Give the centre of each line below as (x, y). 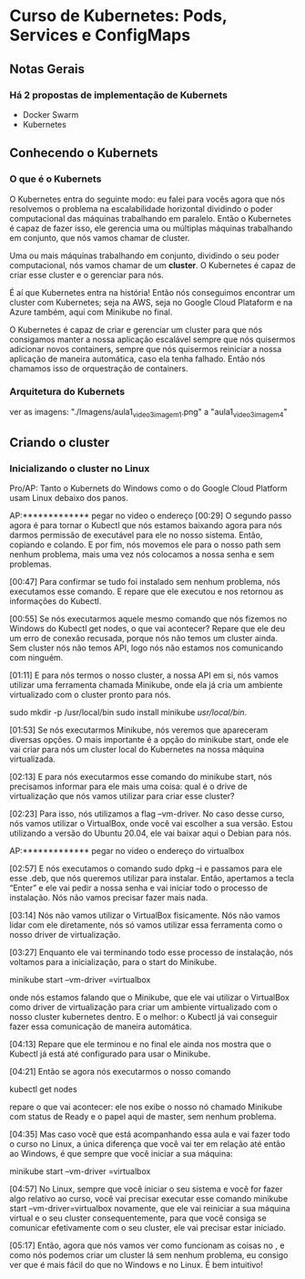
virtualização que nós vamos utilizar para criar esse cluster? (122, 796)
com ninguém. (36, 658)
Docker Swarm (51, 114)
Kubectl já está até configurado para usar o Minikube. (110, 1054)
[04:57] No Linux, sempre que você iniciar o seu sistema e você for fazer (146, 1189)
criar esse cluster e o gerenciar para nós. (86, 275)
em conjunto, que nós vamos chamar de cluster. (100, 237)
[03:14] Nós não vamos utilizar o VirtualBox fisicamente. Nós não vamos (145, 915)
